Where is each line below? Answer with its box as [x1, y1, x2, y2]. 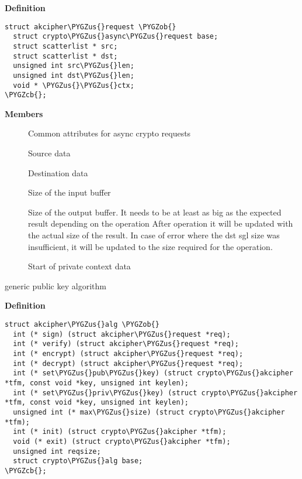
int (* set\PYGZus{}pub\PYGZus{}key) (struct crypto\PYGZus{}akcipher [13, 369, 293, 378]
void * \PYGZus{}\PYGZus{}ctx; [13, 81, 134, 90]
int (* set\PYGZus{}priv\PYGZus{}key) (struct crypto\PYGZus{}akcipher [13, 388, 298, 397]
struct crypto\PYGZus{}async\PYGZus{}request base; [13, 32, 218, 41]
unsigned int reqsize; [13, 447, 101, 456]
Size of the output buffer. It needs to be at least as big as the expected [28, 206, 282, 218]
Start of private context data [28, 260, 131, 272]
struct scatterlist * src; [13, 42, 118, 50]
